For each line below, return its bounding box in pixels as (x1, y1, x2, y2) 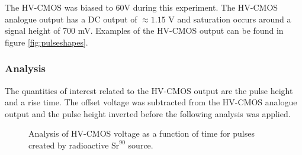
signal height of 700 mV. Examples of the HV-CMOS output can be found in (5, 24, 284, 37)
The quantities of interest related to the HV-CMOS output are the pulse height (5, 84, 293, 96)
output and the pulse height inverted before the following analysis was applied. (5, 107, 291, 120)
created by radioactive (28, 138, 109, 151)
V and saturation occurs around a (168, 12, 291, 25)
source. (128, 138, 153, 151)
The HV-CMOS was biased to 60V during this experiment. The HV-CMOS (5, 1, 278, 13)
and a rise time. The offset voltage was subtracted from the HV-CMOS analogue (5, 96, 297, 108)
